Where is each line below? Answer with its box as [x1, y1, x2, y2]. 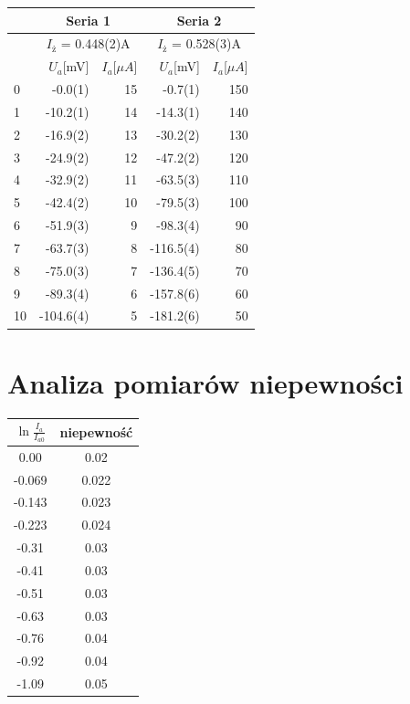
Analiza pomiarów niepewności [7, 363, 404, 401]
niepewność [59, 422, 133, 441]
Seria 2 [176, 10, 222, 29]
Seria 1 [66, 10, 111, 29]
